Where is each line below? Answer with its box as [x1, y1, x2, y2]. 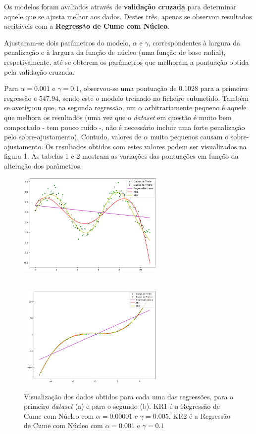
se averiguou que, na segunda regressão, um [4, 102, 136, 113]
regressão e [4, 92, 37, 103]
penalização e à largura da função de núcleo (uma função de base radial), [4, 47, 226, 57]
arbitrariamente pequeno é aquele [145, 102, 247, 113]
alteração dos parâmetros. [4, 160, 82, 171]
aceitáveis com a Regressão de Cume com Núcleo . [4, 21, 170, 31]
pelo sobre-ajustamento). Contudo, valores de [4, 131, 142, 142]
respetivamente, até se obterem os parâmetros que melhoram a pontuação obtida [4, 56, 249, 67]
